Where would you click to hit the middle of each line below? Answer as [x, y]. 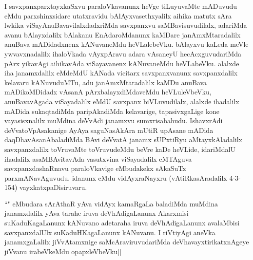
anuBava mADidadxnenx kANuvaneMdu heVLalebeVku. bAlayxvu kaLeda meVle [126, 44]
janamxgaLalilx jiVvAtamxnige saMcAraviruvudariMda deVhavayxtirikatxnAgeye [127, 242]
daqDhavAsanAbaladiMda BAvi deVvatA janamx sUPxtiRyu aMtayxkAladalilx [123, 139]
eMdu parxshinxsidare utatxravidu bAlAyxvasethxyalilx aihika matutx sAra [118, 15]
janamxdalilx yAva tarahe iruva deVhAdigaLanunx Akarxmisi [97, 213]
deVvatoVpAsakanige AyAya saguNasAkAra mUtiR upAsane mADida [109, 130]
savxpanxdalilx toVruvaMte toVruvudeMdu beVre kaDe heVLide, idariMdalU [120, 149]
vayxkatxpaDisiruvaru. [53, 187]
